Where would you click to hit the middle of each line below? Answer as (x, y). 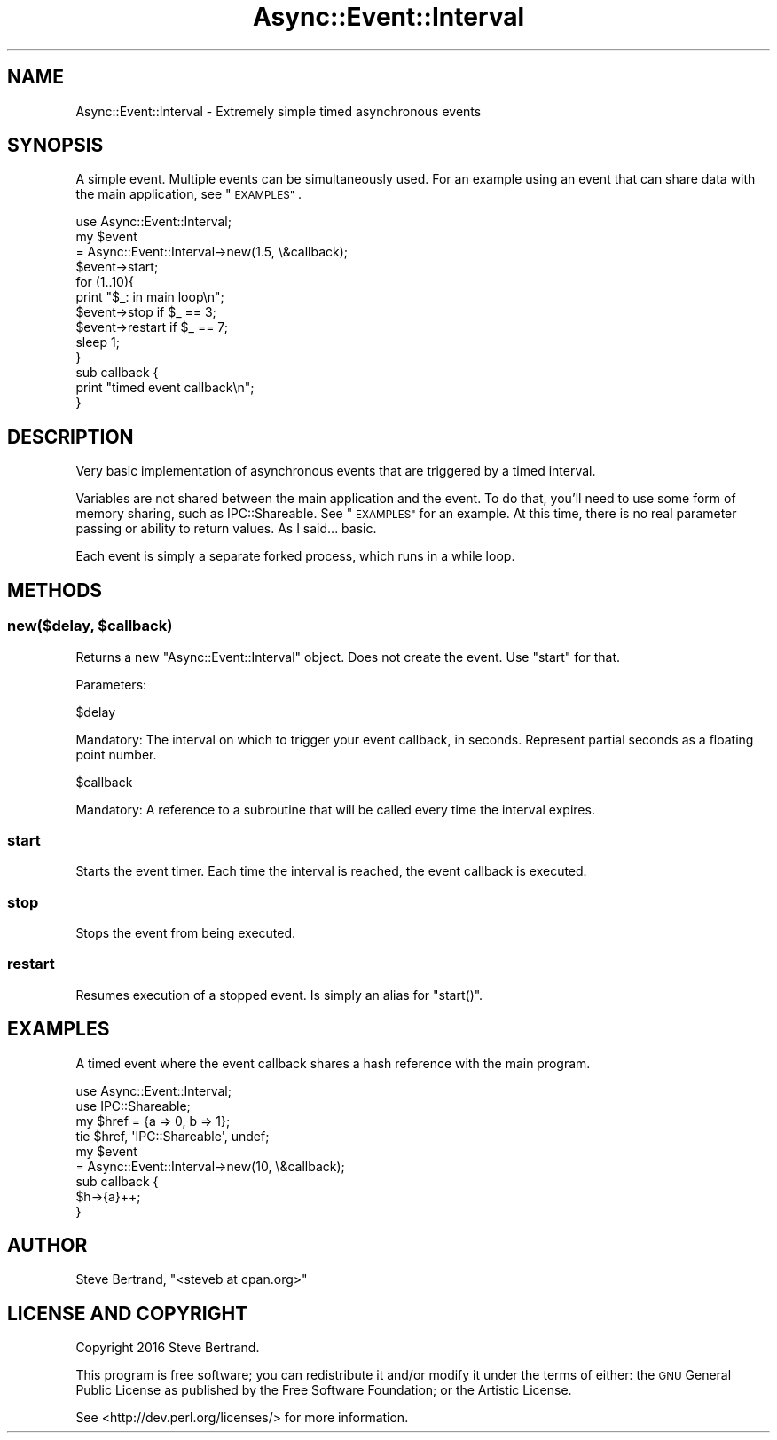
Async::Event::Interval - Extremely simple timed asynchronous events (279, 111)
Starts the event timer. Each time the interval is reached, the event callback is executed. (331, 871)
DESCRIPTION (71, 437)
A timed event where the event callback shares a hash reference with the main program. (333, 1063)
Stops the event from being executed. (186, 933)
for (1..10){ (105, 282)
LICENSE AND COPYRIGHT (128, 1313)
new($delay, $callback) (90, 626)
